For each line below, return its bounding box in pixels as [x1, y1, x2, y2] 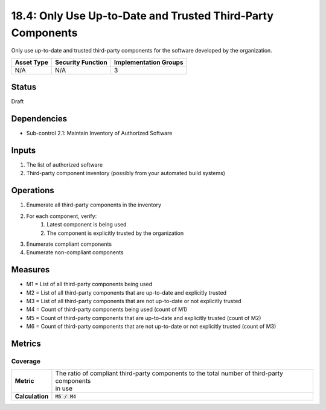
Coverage [11, 357, 41, 365]
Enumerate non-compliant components [26, 249, 124, 256]
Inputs [11, 145, 36, 155]
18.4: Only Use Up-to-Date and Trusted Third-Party [11, 9, 274, 22]
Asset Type [14, 58, 48, 66]
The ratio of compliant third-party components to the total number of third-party [55, 369, 283, 377]
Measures [11, 264, 50, 275]
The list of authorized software [26, 161, 103, 168]
